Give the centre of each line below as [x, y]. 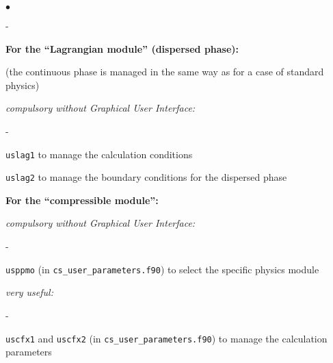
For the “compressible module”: [82, 200]
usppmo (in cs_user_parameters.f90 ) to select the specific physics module [162, 269]
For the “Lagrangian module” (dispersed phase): [122, 48]
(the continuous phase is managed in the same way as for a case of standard [165, 72]
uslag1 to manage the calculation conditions [99, 154]
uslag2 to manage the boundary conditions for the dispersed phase [146, 177]
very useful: [29, 292]
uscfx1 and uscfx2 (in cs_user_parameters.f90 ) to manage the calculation [166, 338]
